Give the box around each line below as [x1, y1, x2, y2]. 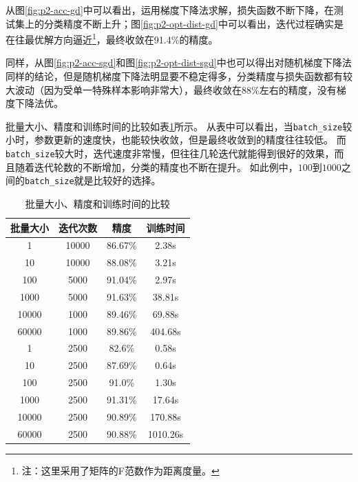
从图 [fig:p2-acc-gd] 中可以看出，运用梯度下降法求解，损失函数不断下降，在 [6, 3, 334, 17]
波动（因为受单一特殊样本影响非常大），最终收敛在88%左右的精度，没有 [14, 82, 337, 97]
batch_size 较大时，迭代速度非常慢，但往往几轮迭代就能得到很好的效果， [6, 146, 335, 161]
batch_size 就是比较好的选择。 [25, 173, 161, 188]
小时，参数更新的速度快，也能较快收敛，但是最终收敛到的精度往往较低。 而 [6, 132, 346, 147]
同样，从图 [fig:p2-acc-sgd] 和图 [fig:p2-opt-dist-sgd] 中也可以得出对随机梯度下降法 [6, 55, 352, 70]
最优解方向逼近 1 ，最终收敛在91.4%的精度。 [24, 30, 218, 46]
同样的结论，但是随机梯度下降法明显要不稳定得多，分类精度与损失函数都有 [6, 69, 343, 83]
